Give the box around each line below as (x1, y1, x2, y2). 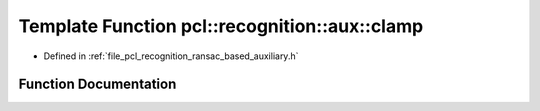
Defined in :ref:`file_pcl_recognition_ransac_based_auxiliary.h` (43, 50, 299, 62)
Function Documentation (18, 76, 177, 93)
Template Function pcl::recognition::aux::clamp (18, 15, 424, 37)
